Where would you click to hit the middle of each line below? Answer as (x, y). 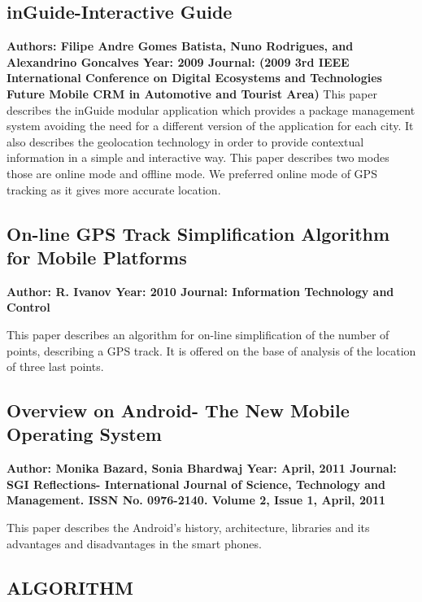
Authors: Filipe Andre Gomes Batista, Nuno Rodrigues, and (180, 46)
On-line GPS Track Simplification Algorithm (198, 233)
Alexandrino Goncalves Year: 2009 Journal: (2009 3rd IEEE (178, 61)
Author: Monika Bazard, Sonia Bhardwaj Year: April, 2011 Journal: (202, 468)
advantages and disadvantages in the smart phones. (134, 543)
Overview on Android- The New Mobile (178, 410)
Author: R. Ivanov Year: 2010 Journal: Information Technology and (200, 291)
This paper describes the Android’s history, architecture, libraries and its (188, 528)
